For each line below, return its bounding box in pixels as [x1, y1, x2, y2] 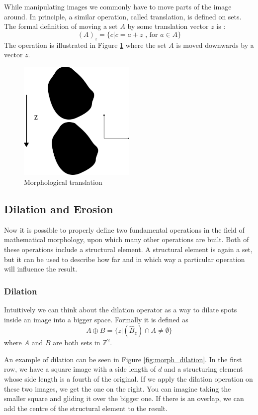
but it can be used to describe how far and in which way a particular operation [4, 254, 245, 264]
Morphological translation [24, 177, 102, 187]
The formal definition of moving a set [4, 21, 118, 31]
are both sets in [53, 337, 100, 348]
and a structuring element [164, 364, 243, 374]
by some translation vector [127, 21, 209, 31]
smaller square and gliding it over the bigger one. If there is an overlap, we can [4, 393, 244, 404]
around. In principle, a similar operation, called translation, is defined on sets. [4, 11, 242, 21]
